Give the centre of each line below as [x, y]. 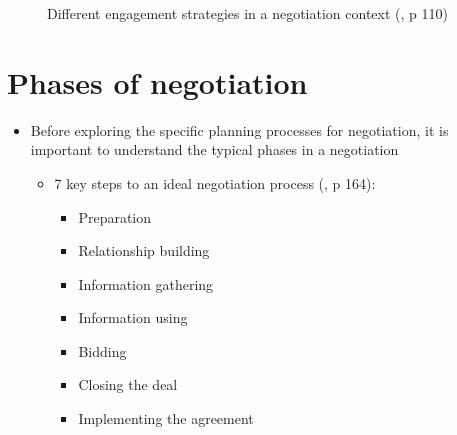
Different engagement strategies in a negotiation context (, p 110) [247, 13]
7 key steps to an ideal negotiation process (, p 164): [215, 182]
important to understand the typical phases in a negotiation [214, 149]
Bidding [102, 350]
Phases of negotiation [157, 81]
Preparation [115, 216]
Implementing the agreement [166, 418]
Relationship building [144, 250]
